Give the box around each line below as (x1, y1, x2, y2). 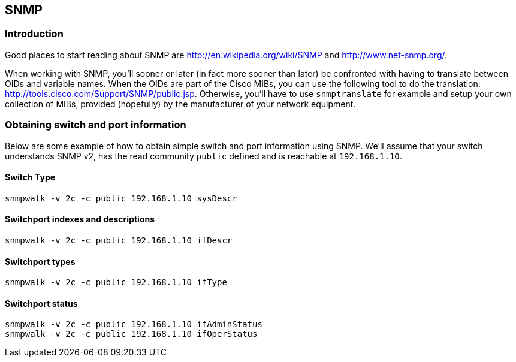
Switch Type (5, 172, 56, 183)
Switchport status (5, 298, 78, 309)
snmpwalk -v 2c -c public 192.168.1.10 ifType (5, 277, 227, 288)
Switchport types (5, 256, 76, 267)
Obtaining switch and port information (5, 119, 186, 131)
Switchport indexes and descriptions (5, 214, 155, 225)
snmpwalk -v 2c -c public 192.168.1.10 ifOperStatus (5, 329, 258, 339)
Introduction (5, 28, 64, 40)
